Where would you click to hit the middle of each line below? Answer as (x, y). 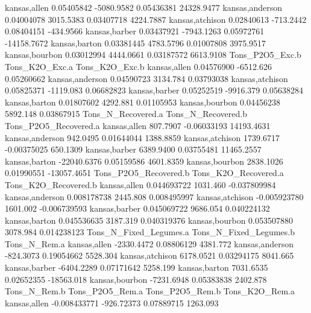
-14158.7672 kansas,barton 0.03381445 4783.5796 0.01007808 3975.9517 (136, 43)
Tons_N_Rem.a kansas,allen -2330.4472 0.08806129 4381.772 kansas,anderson (149, 243)
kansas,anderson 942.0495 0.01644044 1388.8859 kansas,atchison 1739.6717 (142, 137)
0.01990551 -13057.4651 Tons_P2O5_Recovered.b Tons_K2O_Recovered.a (144, 173)
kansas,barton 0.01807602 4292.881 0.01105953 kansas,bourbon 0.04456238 (143, 102)
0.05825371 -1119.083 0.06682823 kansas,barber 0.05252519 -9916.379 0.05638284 (154, 90)
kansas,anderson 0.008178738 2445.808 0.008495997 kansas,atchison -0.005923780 (154, 196)
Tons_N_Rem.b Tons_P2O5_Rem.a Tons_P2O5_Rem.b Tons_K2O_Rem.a (150, 291)
